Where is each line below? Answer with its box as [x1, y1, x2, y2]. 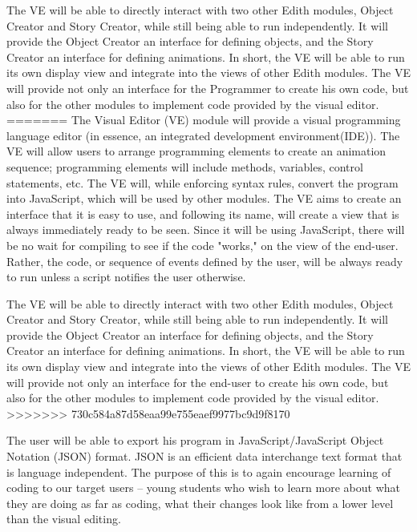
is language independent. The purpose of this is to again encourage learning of [6, 463, 391, 480]
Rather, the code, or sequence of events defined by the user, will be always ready [6, 252, 403, 269]
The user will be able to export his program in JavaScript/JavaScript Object [6, 432, 384, 449]
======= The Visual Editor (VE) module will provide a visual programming [6, 111, 401, 128]
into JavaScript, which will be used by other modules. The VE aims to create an [6, 190, 402, 207]
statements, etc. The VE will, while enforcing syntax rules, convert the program [6, 174, 399, 191]
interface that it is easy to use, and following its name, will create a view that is [6, 205, 399, 222]
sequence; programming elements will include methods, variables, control [6, 158, 363, 175]
